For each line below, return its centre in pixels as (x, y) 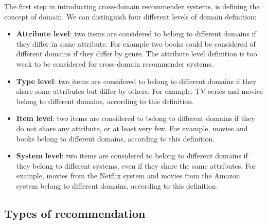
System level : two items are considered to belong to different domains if (132, 156)
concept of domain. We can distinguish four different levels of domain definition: (130, 16)
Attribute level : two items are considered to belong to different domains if (136, 34)
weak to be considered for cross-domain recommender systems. (115, 63)
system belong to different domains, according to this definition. (117, 185)
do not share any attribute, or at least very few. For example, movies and (132, 128)
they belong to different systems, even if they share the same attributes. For (136, 165)
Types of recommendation (75, 213)
